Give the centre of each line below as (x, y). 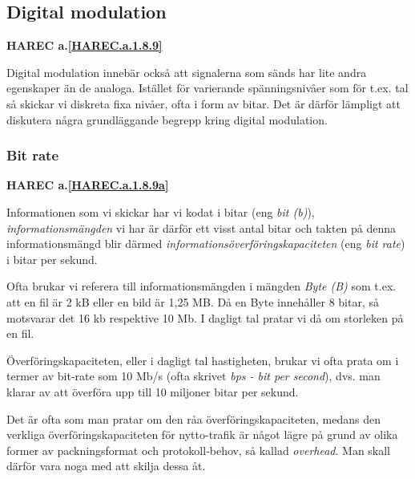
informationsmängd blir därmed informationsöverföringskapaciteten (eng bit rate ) (206, 244)
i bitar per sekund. (52, 259)
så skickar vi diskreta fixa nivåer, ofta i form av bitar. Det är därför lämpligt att (203, 103)
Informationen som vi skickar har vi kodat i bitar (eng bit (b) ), (161, 211)
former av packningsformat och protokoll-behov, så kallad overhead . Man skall (199, 450)
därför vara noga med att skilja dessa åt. (106, 466)
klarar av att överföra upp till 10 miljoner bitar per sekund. (153, 391)
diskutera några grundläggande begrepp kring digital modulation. (167, 119)
